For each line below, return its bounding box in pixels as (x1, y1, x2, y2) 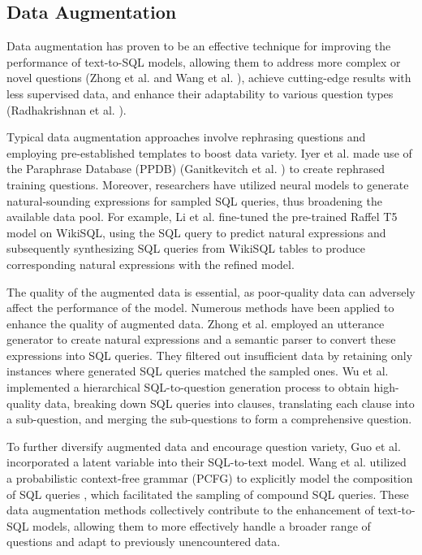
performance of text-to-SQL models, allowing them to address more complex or (6, 53, 401, 70)
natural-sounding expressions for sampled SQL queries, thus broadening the (6, 192, 382, 209)
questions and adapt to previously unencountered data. (6, 533, 281, 550)
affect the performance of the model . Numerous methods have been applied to (6, 299, 394, 316)
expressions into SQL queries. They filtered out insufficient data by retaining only (6, 346, 413, 363)
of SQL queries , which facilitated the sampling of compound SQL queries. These (6, 485, 409, 502)
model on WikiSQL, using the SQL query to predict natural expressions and (6, 223, 386, 241)
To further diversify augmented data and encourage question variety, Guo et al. (6, 437, 401, 454)
